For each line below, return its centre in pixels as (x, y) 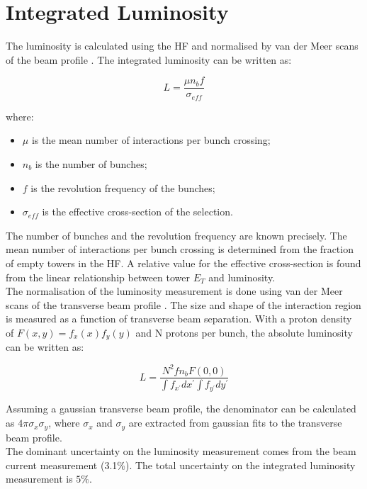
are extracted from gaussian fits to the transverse (235, 423)
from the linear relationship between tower (98, 277)
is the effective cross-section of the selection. (137, 212)
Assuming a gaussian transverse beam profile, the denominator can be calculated (181, 409)
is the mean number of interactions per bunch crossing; (151, 140)
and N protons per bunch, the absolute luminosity (244, 332)
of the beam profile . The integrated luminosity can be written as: (149, 59)
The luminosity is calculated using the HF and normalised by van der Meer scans (182, 46)
